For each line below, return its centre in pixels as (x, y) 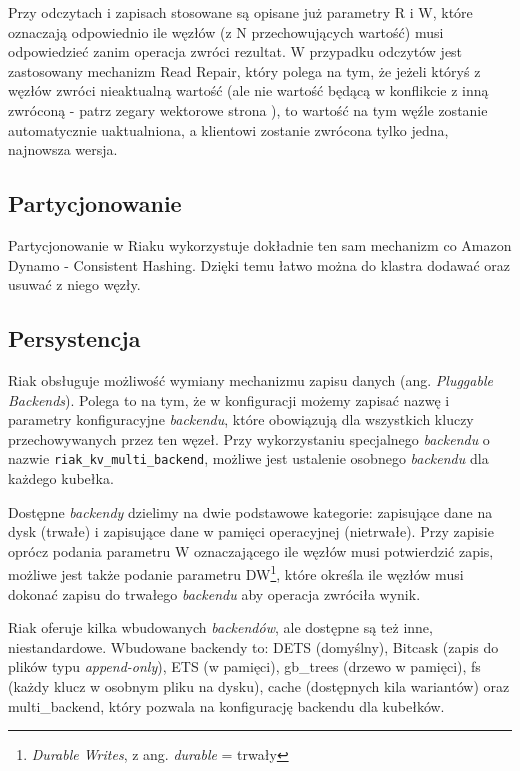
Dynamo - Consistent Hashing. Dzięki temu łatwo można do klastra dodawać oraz (259, 264)
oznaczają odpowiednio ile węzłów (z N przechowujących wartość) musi (226, 31)
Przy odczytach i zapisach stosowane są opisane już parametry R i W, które (240, 12)
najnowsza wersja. (63, 149)
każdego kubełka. (61, 477)
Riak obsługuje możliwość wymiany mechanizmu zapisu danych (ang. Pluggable (250, 379)
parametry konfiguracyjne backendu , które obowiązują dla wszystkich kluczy (241, 419)
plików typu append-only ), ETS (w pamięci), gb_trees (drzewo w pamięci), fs (244, 666)
